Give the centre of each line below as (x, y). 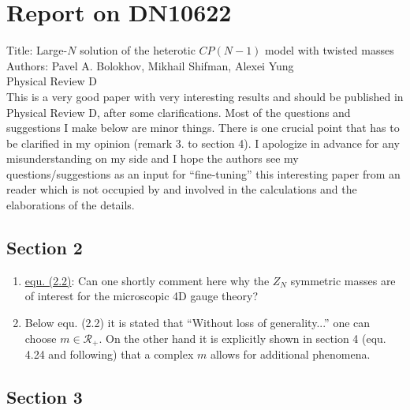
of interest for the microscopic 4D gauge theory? (142, 296)
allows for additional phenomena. (290, 354)
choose (41, 338)
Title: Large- (37, 50)
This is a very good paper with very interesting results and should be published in (205, 96)
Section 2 (45, 248)
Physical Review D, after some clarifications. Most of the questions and (179, 112)
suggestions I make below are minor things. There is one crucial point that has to (203, 128)
